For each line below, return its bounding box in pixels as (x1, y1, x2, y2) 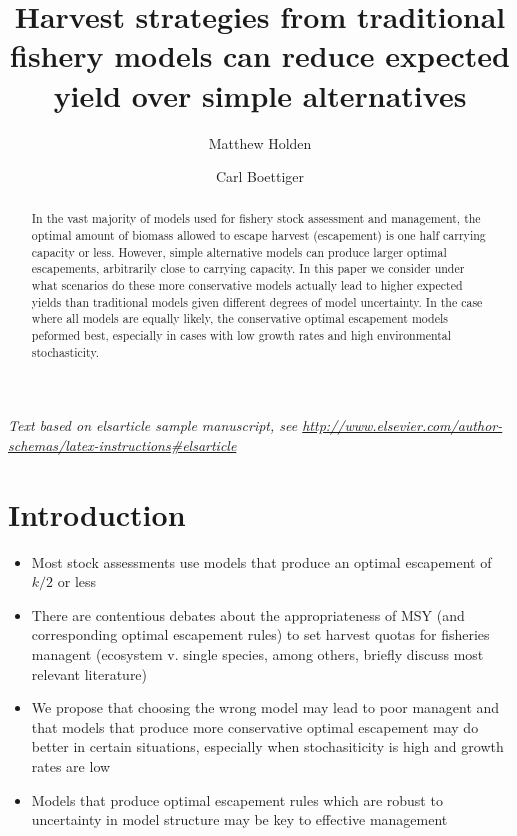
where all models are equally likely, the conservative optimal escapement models (31, 310, 448, 327)
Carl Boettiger (215, 166, 305, 187)
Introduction (8, 493, 186, 534)
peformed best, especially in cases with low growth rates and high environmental (31, 327, 452, 344)
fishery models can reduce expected (9, 35, 511, 76)
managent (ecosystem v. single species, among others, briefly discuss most (31, 644, 484, 665)
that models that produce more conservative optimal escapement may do (31, 716, 479, 737)
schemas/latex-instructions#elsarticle (8, 434, 237, 455)
